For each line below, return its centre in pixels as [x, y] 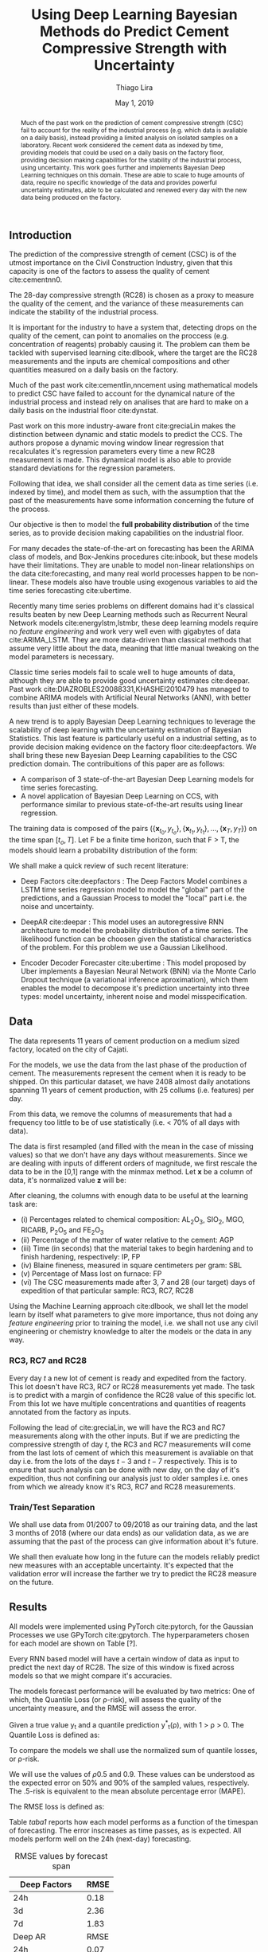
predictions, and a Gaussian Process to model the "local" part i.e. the [134, 898]
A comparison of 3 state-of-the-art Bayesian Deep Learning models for [137, 779]
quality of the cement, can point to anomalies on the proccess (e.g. [119, 336]
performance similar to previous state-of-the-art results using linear [132, 805]
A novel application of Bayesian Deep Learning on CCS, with [119, 796]
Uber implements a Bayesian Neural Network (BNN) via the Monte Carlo [138, 971]
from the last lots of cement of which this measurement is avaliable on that [131, 1452]
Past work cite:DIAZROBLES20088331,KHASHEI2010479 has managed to [129, 689]
